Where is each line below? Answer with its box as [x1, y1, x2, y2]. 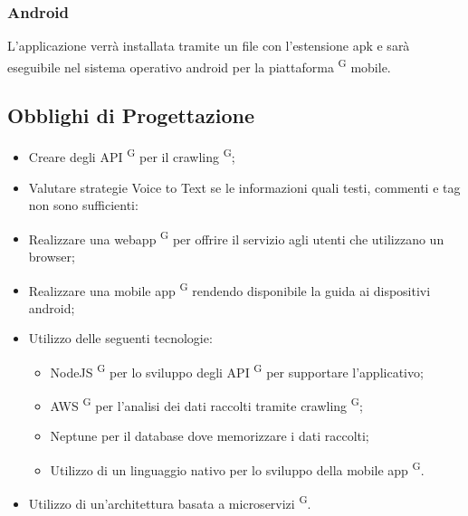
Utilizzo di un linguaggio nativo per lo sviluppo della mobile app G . [50, 458, 425, 479]
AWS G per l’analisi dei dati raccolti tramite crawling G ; [50, 394, 363, 415]
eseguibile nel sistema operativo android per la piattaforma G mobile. [7, 54, 391, 76]
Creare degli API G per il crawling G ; [28, 145, 235, 166]
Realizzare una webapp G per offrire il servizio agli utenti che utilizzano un [28, 226, 444, 248]
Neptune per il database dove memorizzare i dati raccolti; [50, 426, 369, 445]
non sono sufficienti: [28, 196, 138, 215]
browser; [28, 246, 75, 265]
